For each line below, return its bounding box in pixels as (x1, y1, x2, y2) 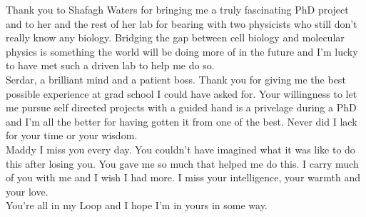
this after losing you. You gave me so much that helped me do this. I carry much (6, 156, 359, 171)
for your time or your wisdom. (6, 128, 138, 143)
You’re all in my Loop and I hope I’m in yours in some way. (6, 198, 268, 213)
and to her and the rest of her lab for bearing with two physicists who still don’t (6, 16, 357, 31)
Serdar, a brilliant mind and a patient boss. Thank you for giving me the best (6, 71, 346, 86)
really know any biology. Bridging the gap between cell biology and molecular (6, 30, 345, 45)
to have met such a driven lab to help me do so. (6, 58, 215, 73)
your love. (6, 183, 49, 198)
